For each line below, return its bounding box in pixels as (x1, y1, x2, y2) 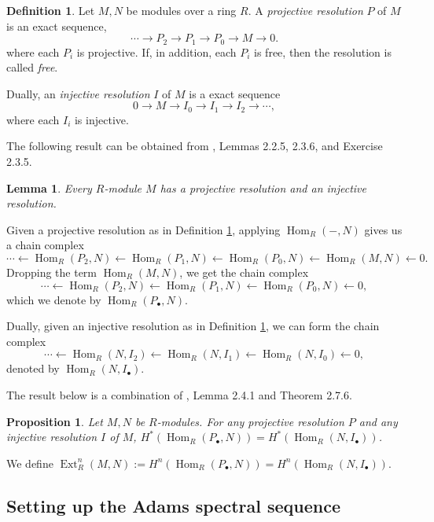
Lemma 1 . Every (6, 179, 92, 196)
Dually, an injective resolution (6, 85, 150, 101)
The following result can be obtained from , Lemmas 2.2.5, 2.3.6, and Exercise (6, 138, 383, 154)
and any (359, 413, 398, 429)
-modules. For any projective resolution (156, 413, 344, 429)
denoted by (6, 360, 60, 377)
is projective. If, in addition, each (76, 43, 237, 60)
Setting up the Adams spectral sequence (6, 493, 341, 517)
